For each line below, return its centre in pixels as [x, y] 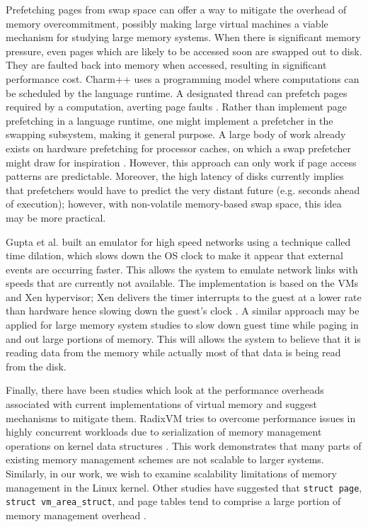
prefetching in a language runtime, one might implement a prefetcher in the [169, 120]
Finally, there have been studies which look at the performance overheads [165, 390]
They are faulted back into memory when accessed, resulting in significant [166, 65]
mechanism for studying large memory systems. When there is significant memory [183, 37]
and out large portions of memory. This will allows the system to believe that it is [183, 338]
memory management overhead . [76, 515]
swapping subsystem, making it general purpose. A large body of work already [176, 134]
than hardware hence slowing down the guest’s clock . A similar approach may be [183, 311]
